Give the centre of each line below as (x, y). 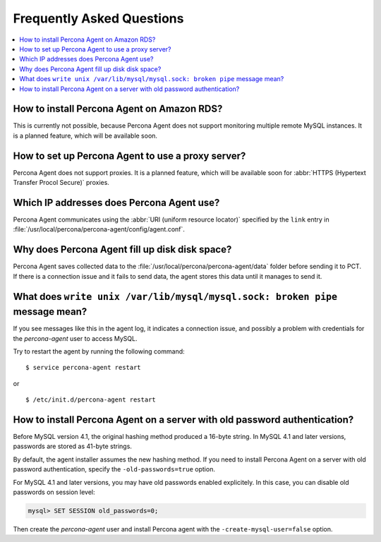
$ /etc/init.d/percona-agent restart (91, 400)
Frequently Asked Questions (98, 18)
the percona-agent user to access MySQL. (75, 338)
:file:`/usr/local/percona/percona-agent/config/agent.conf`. (99, 229)
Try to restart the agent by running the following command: (99, 351)
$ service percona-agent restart (83, 368)
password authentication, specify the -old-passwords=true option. (114, 469)
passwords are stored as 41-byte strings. (72, 446)
